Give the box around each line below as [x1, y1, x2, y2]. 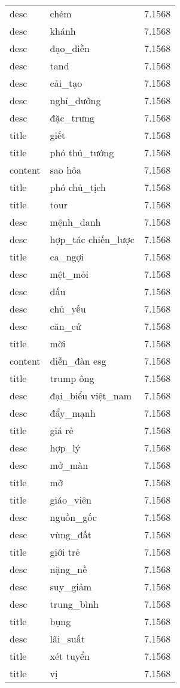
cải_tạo [50, 76, 83, 90]
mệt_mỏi [50, 267, 89, 281]
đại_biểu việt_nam [50, 389, 132, 402]
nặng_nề [50, 562, 87, 576]
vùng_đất [50, 528, 91, 541]
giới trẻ [50, 545, 80, 559]
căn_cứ [50, 319, 81, 333]
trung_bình [50, 597, 99, 611]
